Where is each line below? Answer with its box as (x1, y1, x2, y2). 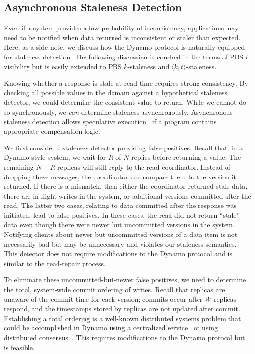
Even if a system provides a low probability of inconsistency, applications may (4, 23, 239, 33)
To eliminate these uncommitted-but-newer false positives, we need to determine (4, 274, 246, 285)
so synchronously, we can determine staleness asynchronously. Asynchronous (4, 106, 233, 117)
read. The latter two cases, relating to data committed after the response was (4, 200, 237, 210)
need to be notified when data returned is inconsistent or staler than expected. (4, 32, 241, 42)
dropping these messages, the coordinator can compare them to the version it (4, 171, 237, 181)
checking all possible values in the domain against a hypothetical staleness (4, 87, 227, 97)
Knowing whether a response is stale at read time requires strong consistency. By (4, 78, 248, 88)
